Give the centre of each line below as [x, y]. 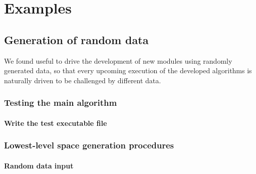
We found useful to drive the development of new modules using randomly [118, 60]
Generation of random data [76, 39]
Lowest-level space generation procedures [89, 145]
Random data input [39, 165]
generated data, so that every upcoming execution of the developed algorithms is [128, 70]
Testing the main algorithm [61, 103]
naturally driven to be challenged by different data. [83, 80]
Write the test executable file [56, 123]
